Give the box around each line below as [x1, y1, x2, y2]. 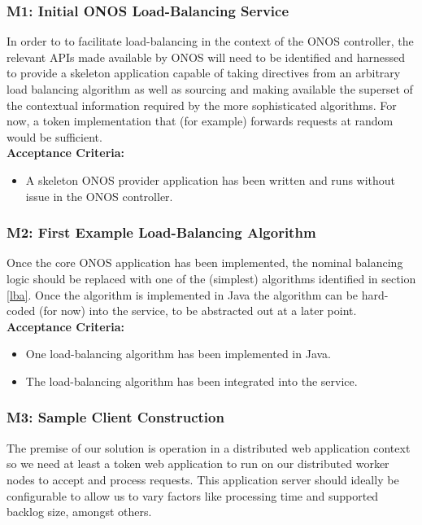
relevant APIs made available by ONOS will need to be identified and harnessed [7, 48, 406, 65]
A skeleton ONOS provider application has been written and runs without [25, 171, 396, 188]
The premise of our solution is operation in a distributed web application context [7, 439, 411, 456]
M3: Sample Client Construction [7, 407, 224, 427]
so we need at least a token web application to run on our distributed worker [7, 455, 389, 472]
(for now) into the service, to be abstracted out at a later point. [39, 302, 357, 319]
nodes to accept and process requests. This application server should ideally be [7, 470, 399, 488]
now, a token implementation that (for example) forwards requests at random [7, 112, 394, 129]
